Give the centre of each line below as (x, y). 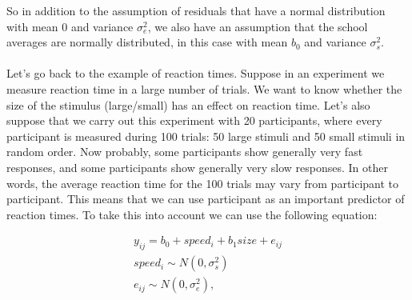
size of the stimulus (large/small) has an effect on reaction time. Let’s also (188, 104)
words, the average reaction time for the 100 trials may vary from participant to (203, 183)
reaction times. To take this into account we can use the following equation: (192, 214)
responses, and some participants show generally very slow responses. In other (197, 167)
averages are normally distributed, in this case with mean (147, 42)
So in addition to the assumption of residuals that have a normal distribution (196, 10)
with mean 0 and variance (70, 26)
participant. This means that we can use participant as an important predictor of (206, 199)
